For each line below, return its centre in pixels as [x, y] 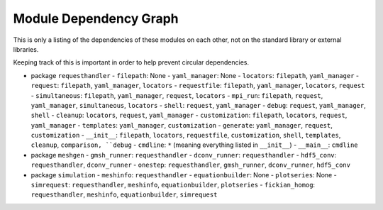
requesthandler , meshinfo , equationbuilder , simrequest [124, 194]
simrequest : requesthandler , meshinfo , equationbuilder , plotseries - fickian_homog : [173, 185]
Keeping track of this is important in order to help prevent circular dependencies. [131, 62]
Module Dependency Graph [96, 18]
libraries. [26, 49]
